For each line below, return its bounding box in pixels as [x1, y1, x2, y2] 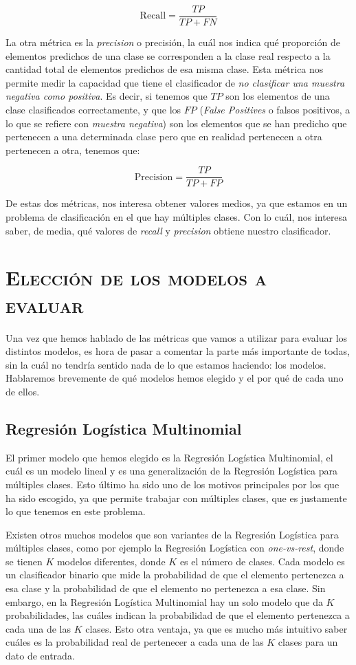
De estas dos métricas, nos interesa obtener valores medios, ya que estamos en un [5, 196, 348, 210]
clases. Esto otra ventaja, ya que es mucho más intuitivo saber [85, 621, 348, 635]
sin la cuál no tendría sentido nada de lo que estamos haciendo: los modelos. [5, 357, 326, 371]
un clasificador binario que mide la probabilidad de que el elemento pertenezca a [5, 567, 344, 582]
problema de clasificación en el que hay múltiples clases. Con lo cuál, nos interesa [5, 210, 348, 224]
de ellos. [5, 384, 40, 398]
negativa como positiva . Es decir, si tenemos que [5, 89, 208, 103]
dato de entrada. [5, 648, 75, 663]
